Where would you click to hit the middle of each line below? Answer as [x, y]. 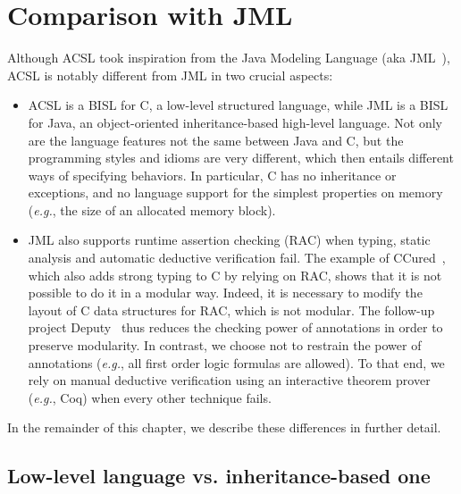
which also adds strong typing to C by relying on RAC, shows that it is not [235, 275]
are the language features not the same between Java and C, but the [216, 140]
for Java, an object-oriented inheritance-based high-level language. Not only [235, 122]
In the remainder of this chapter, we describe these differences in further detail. [224, 427]
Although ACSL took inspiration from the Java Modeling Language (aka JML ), [229, 58]
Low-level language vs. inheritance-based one [219, 476]
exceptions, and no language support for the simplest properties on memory [235, 193]
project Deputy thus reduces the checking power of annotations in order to [235, 327]
